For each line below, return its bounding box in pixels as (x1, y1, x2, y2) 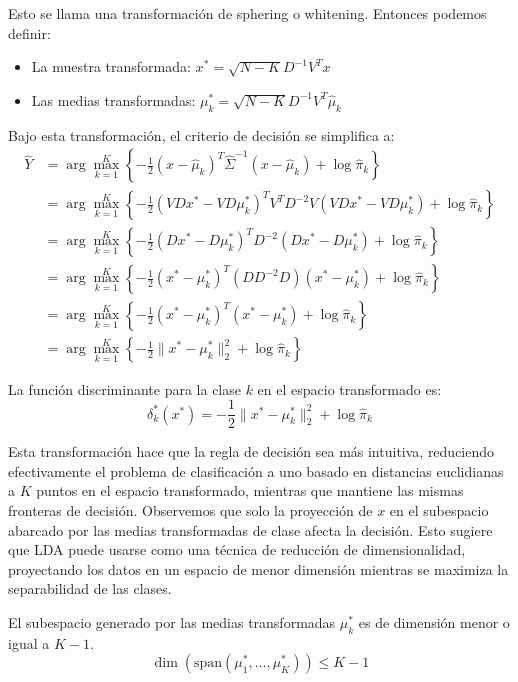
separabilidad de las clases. (8, 578, 172, 599)
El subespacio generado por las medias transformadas (8, 611, 336, 632)
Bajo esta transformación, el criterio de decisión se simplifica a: (8, 124, 395, 145)
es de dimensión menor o (358, 611, 510, 632)
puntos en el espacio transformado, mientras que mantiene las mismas (36, 480, 464, 501)
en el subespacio (389, 500, 489, 521)
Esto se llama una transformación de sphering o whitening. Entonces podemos (8, 3, 487, 23)
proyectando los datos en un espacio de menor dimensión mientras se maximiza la (8, 558, 509, 579)
